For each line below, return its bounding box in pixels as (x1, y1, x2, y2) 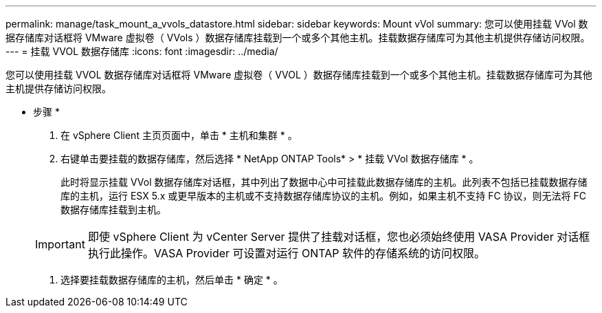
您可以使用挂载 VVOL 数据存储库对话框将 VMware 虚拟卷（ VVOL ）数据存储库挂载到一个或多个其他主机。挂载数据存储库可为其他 (5, 69, 592, 80)
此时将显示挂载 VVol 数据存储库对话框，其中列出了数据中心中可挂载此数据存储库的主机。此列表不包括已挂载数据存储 (60, 176, 588, 188)
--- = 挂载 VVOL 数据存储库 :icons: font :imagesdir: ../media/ (5, 45, 278, 57)
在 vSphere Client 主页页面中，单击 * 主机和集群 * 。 (60, 129, 298, 141)
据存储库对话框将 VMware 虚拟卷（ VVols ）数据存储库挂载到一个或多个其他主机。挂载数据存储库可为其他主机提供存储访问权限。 (5, 32, 590, 43)
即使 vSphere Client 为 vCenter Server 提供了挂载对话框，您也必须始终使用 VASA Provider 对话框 (87, 230, 590, 244)
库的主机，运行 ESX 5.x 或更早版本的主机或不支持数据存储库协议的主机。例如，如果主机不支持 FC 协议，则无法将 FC (60, 190, 587, 202)
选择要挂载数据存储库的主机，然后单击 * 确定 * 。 (60, 274, 283, 285)
